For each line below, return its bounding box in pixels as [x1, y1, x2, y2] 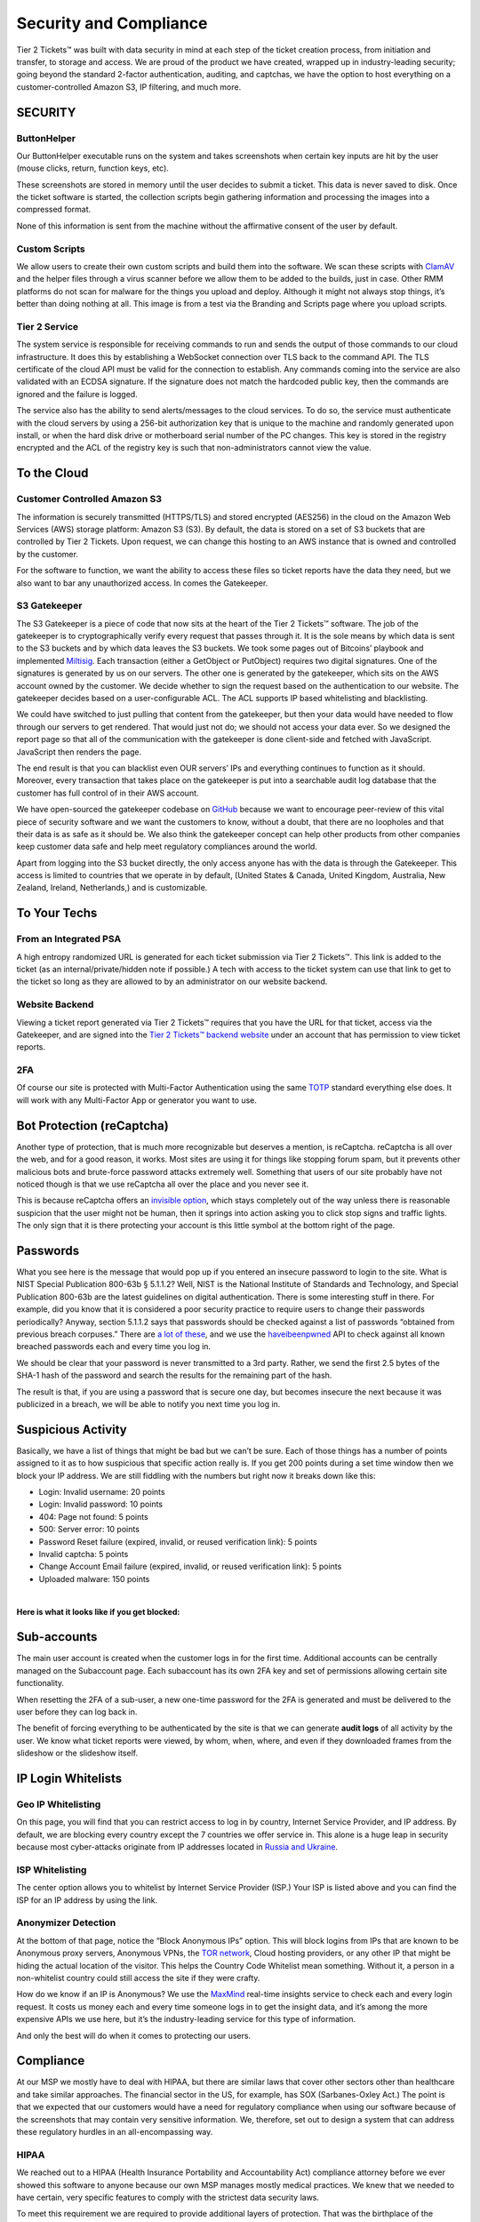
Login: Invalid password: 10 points [38, 1499, 164, 1510]
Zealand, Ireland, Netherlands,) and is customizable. [16, 883, 208, 893]
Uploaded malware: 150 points [38, 1573, 150, 1584]
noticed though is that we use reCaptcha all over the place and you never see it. [16, 1179, 309, 1189]
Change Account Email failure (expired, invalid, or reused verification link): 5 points [38, 1561, 342, 1572]
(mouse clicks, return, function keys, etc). [16, 163, 169, 173]
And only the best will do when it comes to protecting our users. [16, 2030, 252, 2041]
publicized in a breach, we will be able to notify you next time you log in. [16, 1398, 281, 1409]
